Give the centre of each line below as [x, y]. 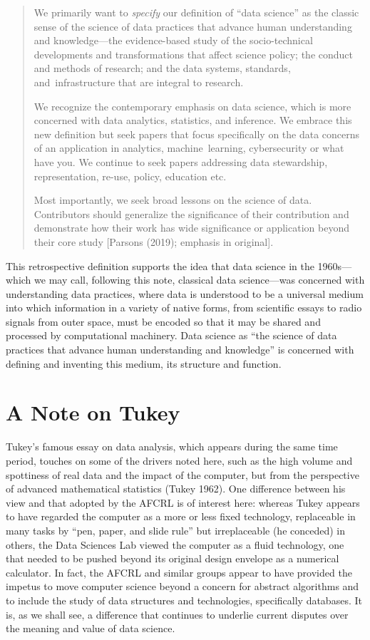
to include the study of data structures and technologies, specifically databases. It [184, 600]
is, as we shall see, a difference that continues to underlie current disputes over [177, 614]
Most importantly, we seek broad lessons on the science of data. [173, 200]
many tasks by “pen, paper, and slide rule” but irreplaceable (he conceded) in [176, 530]
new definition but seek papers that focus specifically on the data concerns [197, 134]
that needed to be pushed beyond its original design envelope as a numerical [173, 558]
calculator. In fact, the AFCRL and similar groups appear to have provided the [179, 572]
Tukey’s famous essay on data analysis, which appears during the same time [172, 447]
